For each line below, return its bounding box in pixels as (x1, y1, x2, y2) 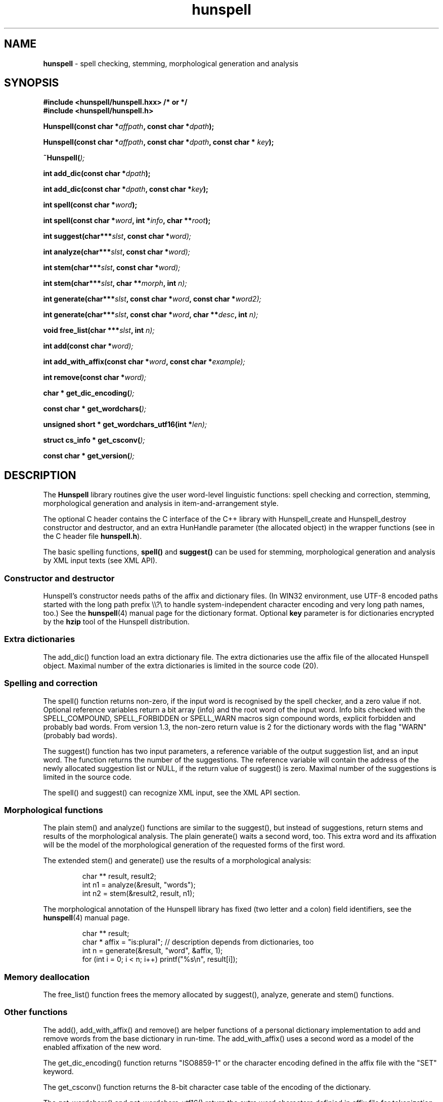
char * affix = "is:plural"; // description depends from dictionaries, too (82, 938, 314, 947)
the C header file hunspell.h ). (43, 532, 142, 541)
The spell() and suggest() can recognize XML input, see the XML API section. (43, 788, 300, 797)
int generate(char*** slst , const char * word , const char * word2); (43, 294, 261, 304)
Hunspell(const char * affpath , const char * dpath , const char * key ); (43, 138, 274, 147)
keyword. (43, 1067, 74, 1076)
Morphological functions (4, 804, 103, 815)
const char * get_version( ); (43, 451, 135, 460)
